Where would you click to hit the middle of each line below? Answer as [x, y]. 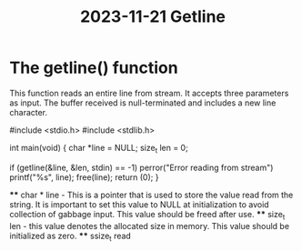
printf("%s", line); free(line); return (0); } [84, 177]
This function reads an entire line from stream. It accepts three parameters [149, 93]
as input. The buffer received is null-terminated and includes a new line [143, 103]
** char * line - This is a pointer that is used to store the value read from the [151, 195]
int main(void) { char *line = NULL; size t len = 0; [99, 149]
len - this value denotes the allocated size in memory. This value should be [149, 226]
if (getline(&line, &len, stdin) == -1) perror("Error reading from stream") [141, 167]
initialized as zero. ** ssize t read [70, 236]
